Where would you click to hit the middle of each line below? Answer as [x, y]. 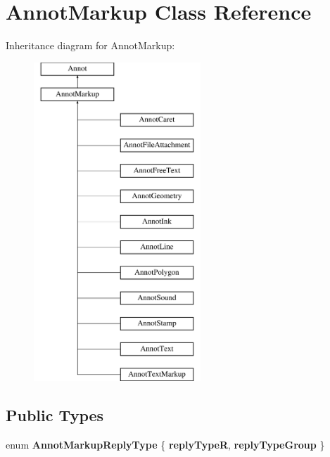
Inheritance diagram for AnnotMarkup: [90, 45]
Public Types [55, 415]
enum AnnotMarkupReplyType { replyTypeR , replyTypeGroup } [165, 445]
